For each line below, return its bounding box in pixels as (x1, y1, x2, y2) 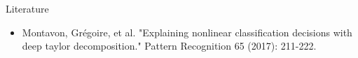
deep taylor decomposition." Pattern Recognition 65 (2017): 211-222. (22, 38, 317, 53)
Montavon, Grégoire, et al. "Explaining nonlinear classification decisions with (22, 24, 352, 39)
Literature (6, 1, 49, 15)
